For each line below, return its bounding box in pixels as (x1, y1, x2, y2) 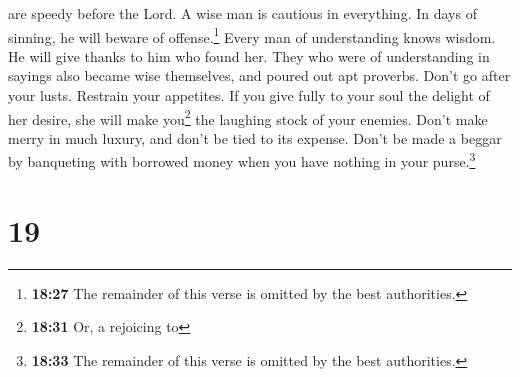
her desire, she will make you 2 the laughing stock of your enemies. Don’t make (8, 105, 488, 129)
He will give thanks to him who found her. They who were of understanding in (8, 45, 490, 66)
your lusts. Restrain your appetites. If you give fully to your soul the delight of (8, 85, 490, 106)
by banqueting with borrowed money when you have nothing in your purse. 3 (8, 148, 476, 172)
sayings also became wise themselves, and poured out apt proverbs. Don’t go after (8, 65, 511, 86)
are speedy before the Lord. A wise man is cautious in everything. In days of (8, 3, 477, 23)
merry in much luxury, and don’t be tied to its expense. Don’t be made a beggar (8, 127, 502, 148)
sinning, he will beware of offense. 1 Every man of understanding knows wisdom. (8, 23, 496, 47)
